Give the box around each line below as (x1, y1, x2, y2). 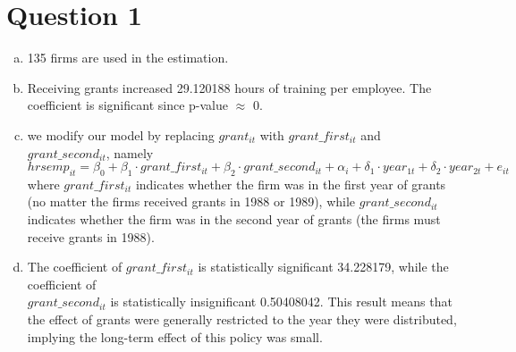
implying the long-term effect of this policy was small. (27, 327, 323, 346)
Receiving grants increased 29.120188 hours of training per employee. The (27, 78, 432, 96)
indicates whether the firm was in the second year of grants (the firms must (27, 210, 441, 229)
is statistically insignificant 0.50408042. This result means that (110, 292, 453, 311)
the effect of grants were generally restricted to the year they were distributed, (27, 310, 457, 329)
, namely (106, 143, 154, 162)
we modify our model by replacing (27, 125, 215, 144)
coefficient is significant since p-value (27, 96, 228, 114)
